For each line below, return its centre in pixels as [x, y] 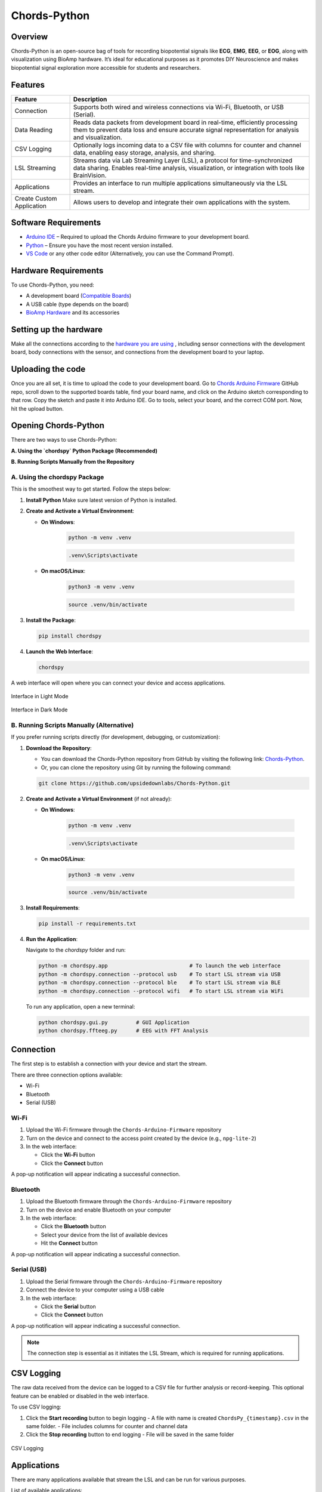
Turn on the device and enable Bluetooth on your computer [98, 1210]
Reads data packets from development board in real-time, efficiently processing [185, 122]
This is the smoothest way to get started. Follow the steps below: [91, 489]
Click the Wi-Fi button [68, 1155]
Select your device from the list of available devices [104, 1235]
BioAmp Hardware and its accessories [73, 313]
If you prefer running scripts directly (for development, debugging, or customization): [116, 737]
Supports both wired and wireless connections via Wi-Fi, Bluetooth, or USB [179, 107]
